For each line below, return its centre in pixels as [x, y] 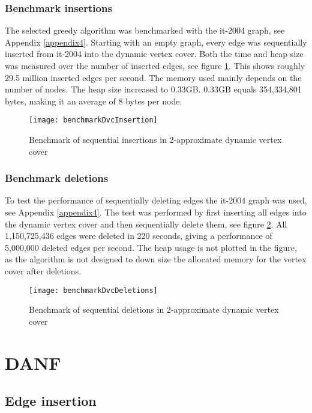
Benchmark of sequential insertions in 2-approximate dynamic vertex [155, 140]
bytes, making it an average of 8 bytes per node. [94, 101]
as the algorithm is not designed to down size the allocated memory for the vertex [156, 259]
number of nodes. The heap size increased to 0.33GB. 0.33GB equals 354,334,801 [153, 89]
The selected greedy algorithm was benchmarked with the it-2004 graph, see [145, 30]
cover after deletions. [43, 271]
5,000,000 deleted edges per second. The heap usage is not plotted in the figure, [151, 247]
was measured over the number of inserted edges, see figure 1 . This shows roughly [155, 65]
